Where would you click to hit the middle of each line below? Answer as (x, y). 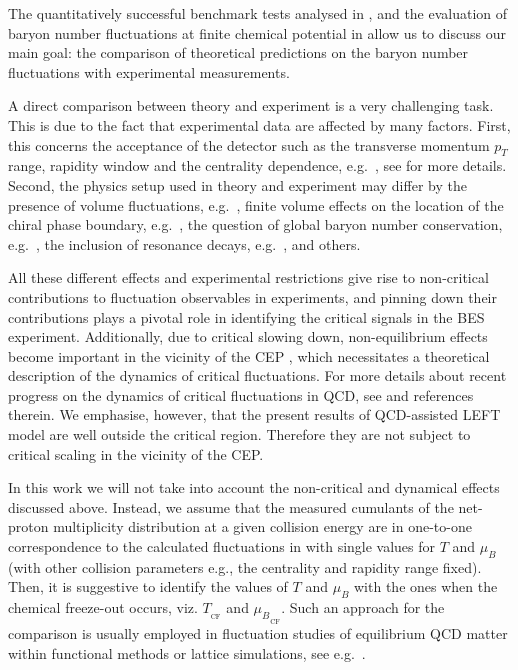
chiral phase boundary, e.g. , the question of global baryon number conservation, (255, 224)
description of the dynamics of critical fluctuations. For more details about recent (257, 375)
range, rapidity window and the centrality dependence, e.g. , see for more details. (257, 165)
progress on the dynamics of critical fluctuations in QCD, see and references (241, 394)
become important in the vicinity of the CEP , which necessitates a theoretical (249, 355)
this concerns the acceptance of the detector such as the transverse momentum (249, 144)
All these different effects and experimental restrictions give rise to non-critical (248, 277)
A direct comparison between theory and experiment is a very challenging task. (251, 105)
